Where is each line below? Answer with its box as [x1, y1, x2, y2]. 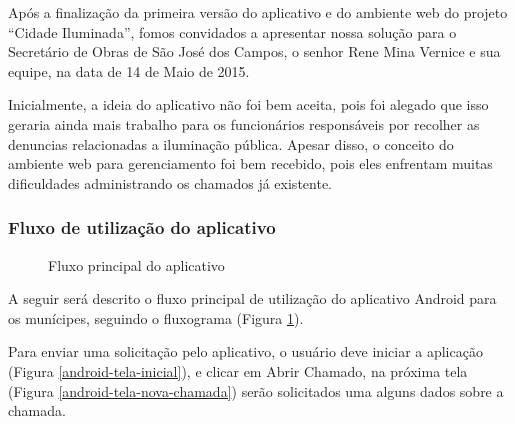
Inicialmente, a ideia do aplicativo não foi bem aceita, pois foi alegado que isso [8, 94, 489, 115]
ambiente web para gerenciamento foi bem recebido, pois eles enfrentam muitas [8, 153, 493, 174]
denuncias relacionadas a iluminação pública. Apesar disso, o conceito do [8, 133, 454, 154]
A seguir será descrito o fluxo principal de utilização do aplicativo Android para [8, 288, 497, 309]
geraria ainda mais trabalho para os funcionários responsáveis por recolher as [8, 113, 480, 134]
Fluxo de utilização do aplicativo [8, 215, 276, 240]
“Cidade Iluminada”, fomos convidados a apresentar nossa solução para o [8, 21, 457, 42]
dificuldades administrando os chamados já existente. [8, 172, 332, 193]
